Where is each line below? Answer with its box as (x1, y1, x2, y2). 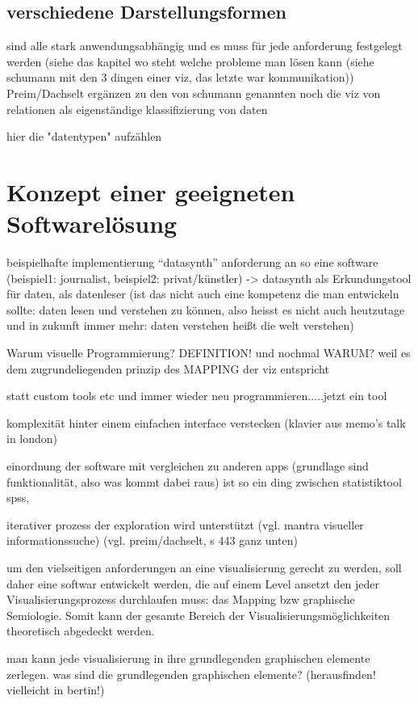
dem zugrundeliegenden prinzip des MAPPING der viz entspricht (6, 360, 329, 377)
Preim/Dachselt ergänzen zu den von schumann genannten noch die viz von (6, 84, 381, 101)
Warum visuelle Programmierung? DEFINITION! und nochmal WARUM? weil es (6, 344, 411, 361)
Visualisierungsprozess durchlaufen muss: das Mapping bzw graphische (6, 591, 355, 608)
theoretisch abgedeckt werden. (6, 622, 155, 639)
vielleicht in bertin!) (6, 681, 105, 698)
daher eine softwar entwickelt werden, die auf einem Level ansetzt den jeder (6, 575, 380, 592)
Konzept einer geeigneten (6, 175, 295, 208)
